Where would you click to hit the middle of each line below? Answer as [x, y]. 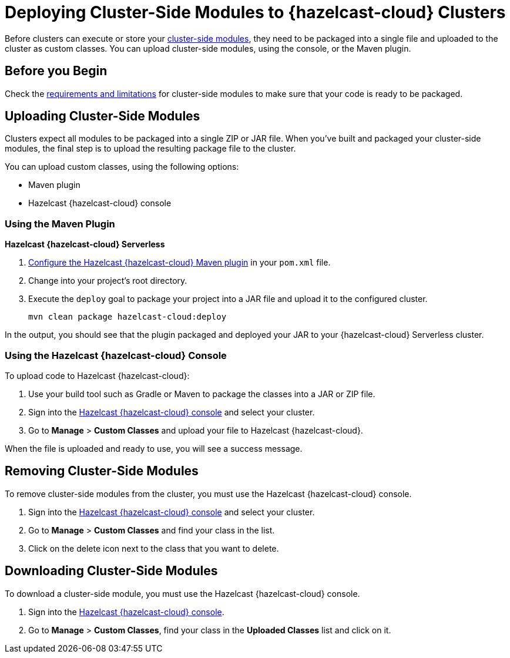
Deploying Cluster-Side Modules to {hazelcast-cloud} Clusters [255, 12]
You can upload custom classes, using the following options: [122, 167]
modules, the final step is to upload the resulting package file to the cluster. [150, 149]
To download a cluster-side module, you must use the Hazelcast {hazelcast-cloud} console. [182, 593]
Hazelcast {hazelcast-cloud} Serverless [85, 244]
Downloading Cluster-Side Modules [111, 571]
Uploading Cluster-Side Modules [103, 116]
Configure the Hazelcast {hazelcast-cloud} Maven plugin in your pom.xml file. [179, 263]
